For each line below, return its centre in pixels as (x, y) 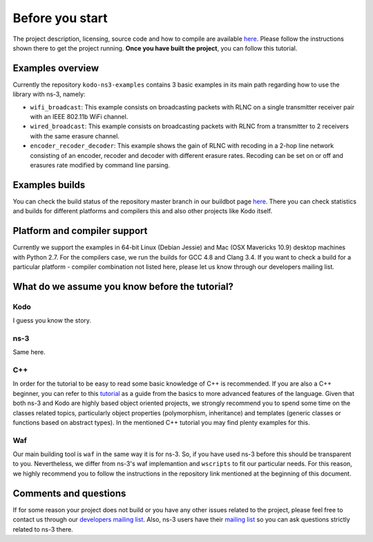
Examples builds (49, 184)
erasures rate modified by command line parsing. (100, 165)
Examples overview (56, 68)
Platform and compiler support (80, 231)
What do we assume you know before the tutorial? (123, 286)
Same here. (29, 352)
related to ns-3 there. (43, 529)
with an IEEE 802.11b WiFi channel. (79, 117)
